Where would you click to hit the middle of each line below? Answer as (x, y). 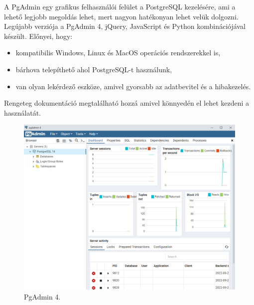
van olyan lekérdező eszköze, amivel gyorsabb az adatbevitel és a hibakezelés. (133, 86)
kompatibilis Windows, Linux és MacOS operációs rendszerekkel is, (118, 53)
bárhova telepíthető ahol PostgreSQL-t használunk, (94, 69)
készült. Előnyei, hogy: (38, 36)
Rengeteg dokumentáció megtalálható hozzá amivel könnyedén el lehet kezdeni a (127, 103)
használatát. (22, 112)
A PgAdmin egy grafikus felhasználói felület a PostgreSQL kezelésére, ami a (120, 6)
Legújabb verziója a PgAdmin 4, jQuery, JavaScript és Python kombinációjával (125, 26)
